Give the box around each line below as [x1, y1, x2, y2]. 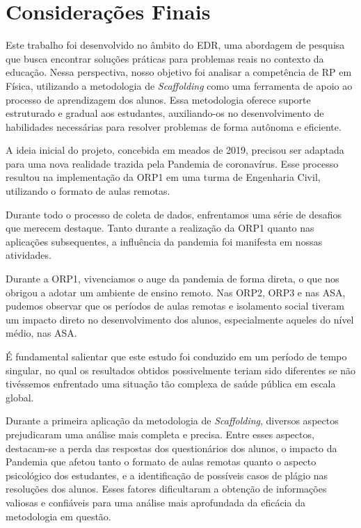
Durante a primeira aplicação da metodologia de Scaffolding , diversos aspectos [6, 413, 339, 428]
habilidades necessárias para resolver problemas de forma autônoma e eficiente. [6, 119, 342, 134]
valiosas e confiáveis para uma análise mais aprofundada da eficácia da [6, 495, 305, 509]
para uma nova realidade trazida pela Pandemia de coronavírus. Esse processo [6, 156, 339, 170]
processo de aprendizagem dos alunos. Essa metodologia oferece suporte [6, 92, 311, 106]
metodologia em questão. [6, 509, 111, 523]
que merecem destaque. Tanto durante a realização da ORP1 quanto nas [6, 221, 314, 235]
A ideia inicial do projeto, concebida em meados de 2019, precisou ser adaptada [6, 143, 344, 157]
